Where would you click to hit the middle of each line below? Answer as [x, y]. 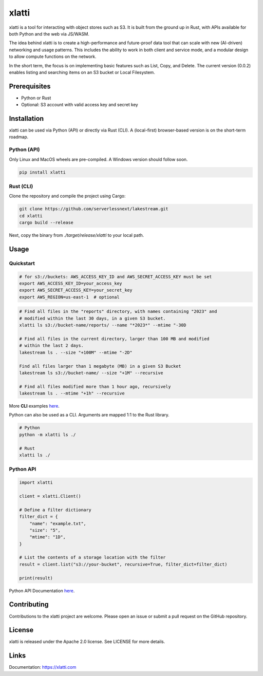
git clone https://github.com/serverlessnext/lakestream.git [94, 209]
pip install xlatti [42, 172]
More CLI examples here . [34, 406]
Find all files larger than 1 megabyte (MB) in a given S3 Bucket [100, 366]
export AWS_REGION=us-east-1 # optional [69, 297]
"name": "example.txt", [58, 523]
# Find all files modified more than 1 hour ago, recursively [95, 386]
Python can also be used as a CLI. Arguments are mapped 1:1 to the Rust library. [89, 415]
